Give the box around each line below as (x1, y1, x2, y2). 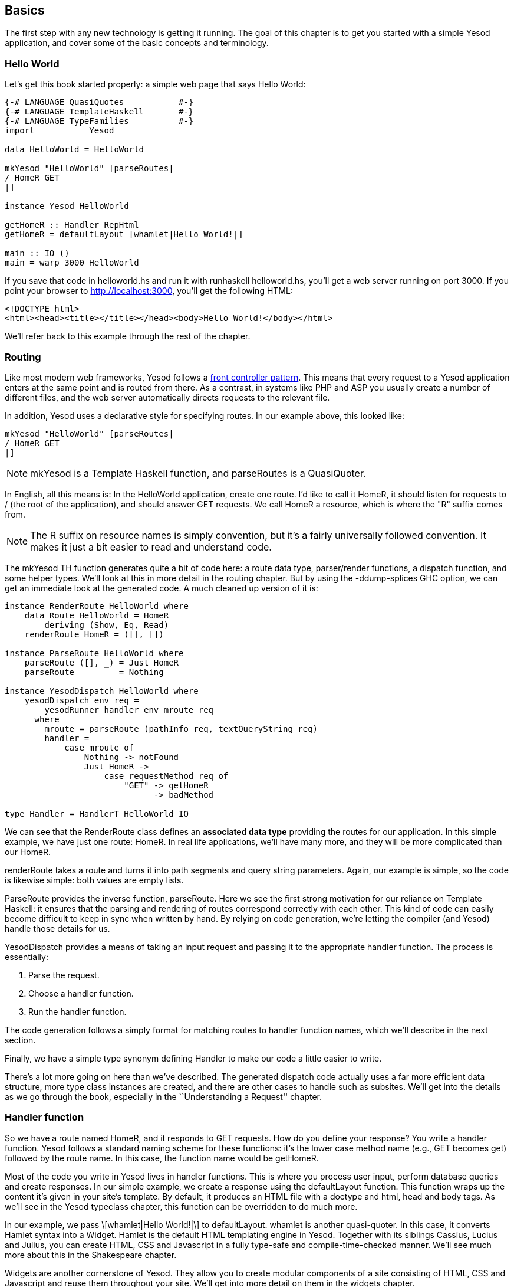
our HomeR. (5, 846, 51, 857)
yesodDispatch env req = (24, 695, 139, 705)
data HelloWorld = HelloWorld (5, 145, 144, 155)
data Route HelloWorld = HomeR (24, 610, 169, 620)
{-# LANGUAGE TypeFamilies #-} (5, 116, 194, 126)
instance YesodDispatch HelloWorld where (5, 686, 199, 696)
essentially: (5, 951, 48, 962)
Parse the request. (28, 970, 100, 980)
